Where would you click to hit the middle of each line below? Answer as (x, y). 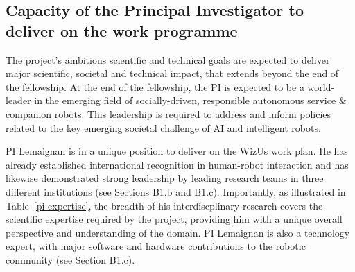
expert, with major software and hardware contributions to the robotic (156, 246)
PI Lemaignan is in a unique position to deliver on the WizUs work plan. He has (177, 151)
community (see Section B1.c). (70, 259)
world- (321, 86)
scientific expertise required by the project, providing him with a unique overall (174, 219)
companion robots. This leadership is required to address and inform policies (168, 113)
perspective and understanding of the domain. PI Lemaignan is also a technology (178, 232)
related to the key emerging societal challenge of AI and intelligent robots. (163, 127)
